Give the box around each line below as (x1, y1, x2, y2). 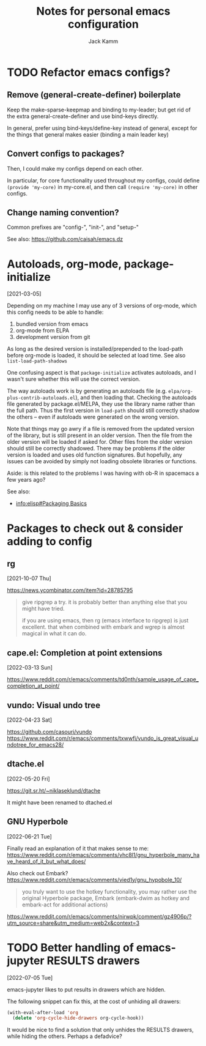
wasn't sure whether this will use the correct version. (7, 375, 141, 383)
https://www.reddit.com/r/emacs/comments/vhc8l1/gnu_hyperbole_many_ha (7, 851, 200, 858)
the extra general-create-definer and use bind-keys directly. (7, 112, 159, 120)
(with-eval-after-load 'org (7, 1009, 79, 1015)
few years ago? (7, 476, 46, 484)
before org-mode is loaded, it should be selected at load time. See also (7, 352, 186, 359)
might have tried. (21, 605, 65, 613)
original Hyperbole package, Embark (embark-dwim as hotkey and (21, 894, 190, 902)
